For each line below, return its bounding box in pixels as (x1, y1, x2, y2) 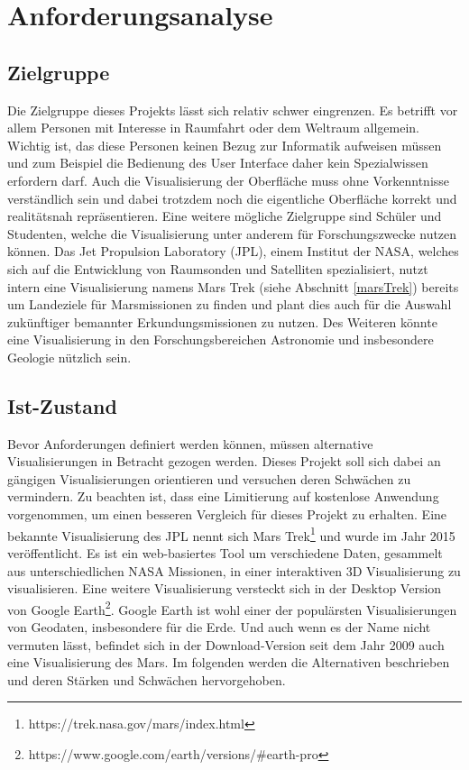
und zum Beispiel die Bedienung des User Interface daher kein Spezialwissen (7, 153, 428, 172)
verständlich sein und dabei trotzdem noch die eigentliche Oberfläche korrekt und (7, 188, 457, 207)
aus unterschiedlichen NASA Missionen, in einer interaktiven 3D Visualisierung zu (7, 561, 461, 580)
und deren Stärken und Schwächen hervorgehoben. (7, 670, 286, 689)
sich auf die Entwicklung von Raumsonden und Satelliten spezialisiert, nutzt (7, 259, 428, 278)
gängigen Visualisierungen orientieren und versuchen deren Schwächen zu (7, 469, 411, 488)
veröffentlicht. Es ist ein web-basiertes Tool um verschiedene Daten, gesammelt (7, 543, 443, 562)
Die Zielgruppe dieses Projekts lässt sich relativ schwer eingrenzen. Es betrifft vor (7, 100, 458, 119)
